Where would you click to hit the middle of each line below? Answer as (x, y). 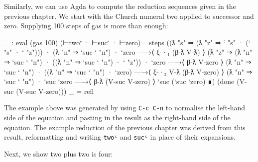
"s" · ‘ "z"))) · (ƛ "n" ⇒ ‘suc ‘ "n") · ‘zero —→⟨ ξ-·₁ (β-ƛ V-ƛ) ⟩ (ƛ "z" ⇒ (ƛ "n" (128, 52)
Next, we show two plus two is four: (59, 153)
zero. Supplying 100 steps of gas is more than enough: (86, 26)
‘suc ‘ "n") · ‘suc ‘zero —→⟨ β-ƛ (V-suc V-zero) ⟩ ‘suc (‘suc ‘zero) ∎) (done (119, 81)
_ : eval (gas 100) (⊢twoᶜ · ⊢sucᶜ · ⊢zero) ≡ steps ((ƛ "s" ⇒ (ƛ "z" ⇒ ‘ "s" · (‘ (127, 42)
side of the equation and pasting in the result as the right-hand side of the (117, 117)
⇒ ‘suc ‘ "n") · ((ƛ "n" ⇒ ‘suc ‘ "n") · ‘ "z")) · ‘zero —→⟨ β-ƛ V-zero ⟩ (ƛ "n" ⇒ (128, 61)
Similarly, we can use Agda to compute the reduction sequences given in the (120, 6)
